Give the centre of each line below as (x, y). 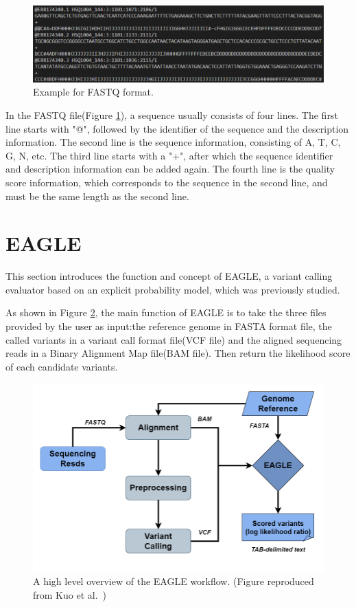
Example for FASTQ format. (93, 92)
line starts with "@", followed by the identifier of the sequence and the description (177, 128)
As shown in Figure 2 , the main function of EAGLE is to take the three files (166, 312)
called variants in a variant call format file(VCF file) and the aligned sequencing (174, 339)
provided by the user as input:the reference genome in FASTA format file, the (169, 326)
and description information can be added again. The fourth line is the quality (170, 169)
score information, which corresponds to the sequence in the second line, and (167, 182)
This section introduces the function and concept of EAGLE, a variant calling (169, 276)
